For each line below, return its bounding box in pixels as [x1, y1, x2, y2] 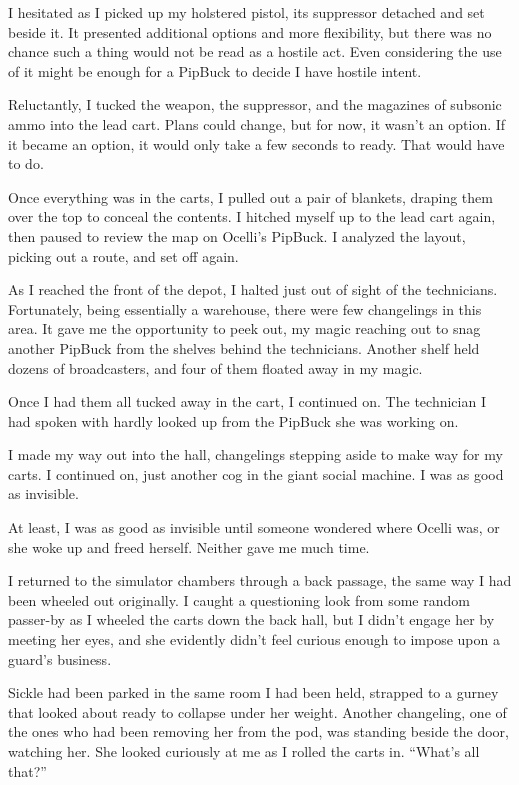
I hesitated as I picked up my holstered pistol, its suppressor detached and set [8, 2, 485, 22]
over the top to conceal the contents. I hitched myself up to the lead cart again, [8, 206, 496, 227]
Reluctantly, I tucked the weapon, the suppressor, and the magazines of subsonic [8, 94, 502, 115]
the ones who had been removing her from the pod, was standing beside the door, [8, 721, 509, 742]
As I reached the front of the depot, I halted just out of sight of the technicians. [8, 279, 498, 300]
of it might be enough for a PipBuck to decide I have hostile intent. [8, 60, 422, 81]
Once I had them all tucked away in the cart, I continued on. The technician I [8, 391, 486, 412]
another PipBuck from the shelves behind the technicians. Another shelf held [8, 337, 480, 358]
